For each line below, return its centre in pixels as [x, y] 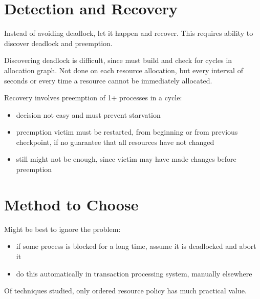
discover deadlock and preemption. [58, 43]
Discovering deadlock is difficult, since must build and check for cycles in [118, 60]
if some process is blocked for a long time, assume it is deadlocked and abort [136, 246]
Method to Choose [71, 204]
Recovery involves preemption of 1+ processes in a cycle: [93, 98]
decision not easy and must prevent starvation [88, 114]
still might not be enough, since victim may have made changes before [126, 159]
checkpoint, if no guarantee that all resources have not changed [115, 142]
